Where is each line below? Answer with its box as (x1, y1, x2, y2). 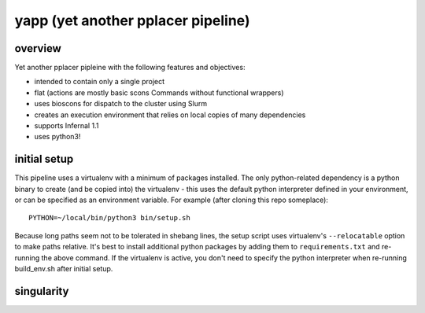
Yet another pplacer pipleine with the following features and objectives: (14, 63, 246, 72)
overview (14, 42, 62, 55)
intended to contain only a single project (34, 77, 165, 87)
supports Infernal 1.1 (34, 121, 99, 131)
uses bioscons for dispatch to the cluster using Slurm (34, 99, 208, 109)
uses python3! (34, 132, 81, 142)
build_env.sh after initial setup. (14, 264, 113, 274)
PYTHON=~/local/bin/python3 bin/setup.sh (28, 213, 190, 223)
